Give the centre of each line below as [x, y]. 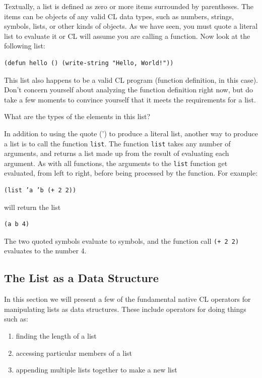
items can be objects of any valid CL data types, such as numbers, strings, [119, 16]
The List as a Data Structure [81, 278]
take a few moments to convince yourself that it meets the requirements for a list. [130, 99]
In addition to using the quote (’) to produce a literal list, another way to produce [131, 133]
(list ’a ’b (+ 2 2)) [40, 191]
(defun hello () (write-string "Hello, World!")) [89, 63]
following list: [25, 46]
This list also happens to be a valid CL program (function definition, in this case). [131, 79]
